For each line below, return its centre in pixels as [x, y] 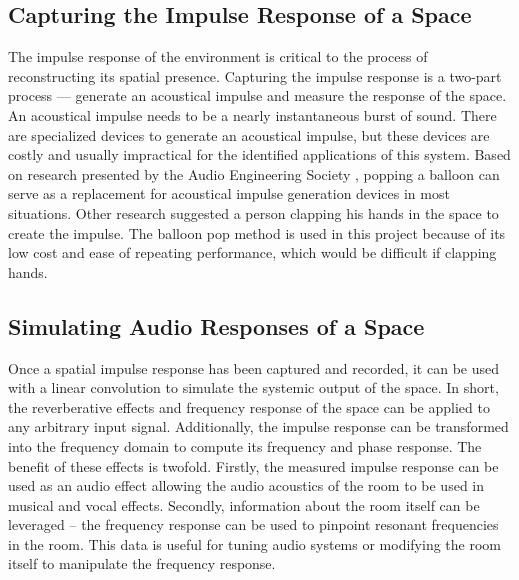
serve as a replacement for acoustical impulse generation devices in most [229, 193]
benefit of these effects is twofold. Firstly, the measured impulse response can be [253, 465]
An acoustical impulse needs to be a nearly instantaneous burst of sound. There [252, 114]
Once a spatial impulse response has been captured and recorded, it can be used [253, 367]
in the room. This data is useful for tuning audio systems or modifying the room [254, 543]
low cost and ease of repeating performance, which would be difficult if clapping [252, 252]
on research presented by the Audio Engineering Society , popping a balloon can [254, 173]
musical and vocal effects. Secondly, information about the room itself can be [244, 504]
